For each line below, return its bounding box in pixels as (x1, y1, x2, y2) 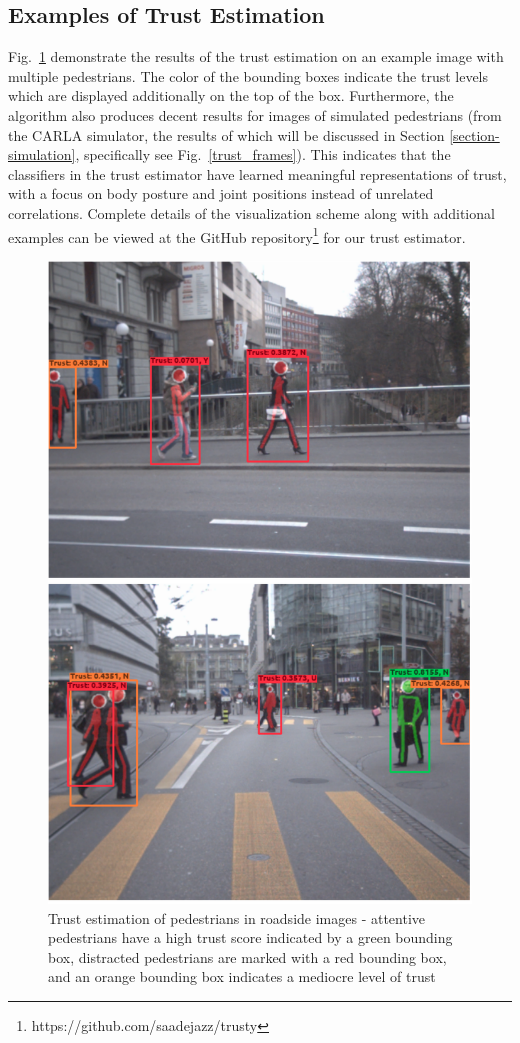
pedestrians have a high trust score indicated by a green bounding (48, 927, 453, 948)
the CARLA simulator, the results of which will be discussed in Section (8, 124, 445, 145)
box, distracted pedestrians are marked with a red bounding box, (48, 946, 447, 967)
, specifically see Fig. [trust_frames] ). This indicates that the (75, 144, 451, 165)
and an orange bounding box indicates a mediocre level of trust (48, 966, 436, 987)
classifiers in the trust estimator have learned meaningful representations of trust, (8, 163, 507, 184)
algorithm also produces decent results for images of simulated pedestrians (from (8, 104, 502, 125)
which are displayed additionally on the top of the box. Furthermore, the (8, 85, 454, 106)
